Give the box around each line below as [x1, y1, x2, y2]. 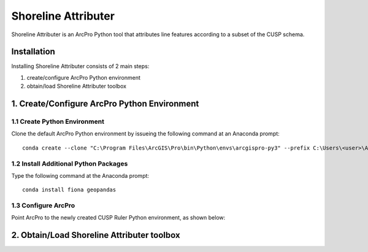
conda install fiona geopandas [22, 186, 117, 193]
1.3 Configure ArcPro [11, 201, 75, 210]
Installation [11, 47, 55, 57]
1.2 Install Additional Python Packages [11, 159, 128, 168]
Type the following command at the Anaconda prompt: [11, 172, 150, 179]
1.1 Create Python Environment [11, 117, 104, 126]
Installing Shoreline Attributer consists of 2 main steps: [11, 63, 150, 70]
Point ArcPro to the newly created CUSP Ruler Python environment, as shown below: [11, 214, 226, 221]
